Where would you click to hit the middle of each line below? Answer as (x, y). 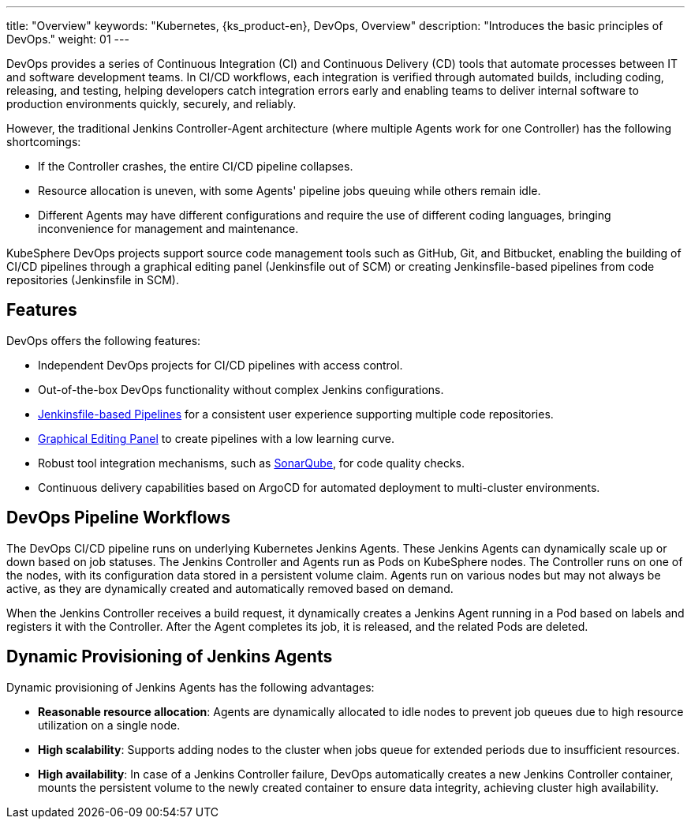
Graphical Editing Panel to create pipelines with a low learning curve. (217, 438)
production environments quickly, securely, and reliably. (151, 104)
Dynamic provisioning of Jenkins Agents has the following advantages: (190, 687)
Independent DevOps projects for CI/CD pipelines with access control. (220, 365)
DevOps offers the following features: (104, 340)
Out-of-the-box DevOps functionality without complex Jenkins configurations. (241, 389)
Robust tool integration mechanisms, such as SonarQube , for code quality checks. (251, 463)
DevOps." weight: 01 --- (68, 39)
